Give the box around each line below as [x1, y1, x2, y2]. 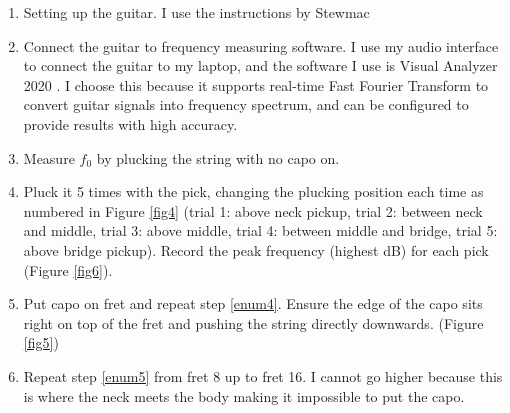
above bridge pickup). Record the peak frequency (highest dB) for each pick [23, 239, 489, 260]
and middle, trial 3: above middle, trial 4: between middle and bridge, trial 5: [23, 220, 498, 241]
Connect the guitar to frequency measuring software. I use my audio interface [23, 35, 499, 56]
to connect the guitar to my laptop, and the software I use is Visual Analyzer [23, 55, 498, 76]
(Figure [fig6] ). [23, 259, 113, 280]
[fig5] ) [23, 332, 59, 353]
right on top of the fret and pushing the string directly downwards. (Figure [23, 312, 484, 333]
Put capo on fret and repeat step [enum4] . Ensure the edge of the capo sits [23, 293, 483, 314]
